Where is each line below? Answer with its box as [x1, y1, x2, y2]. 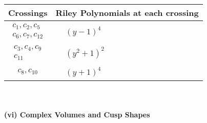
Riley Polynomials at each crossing [55, 7, 199, 18]
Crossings [8, 7, 48, 18]
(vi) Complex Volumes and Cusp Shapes [4, 109, 150, 119]
